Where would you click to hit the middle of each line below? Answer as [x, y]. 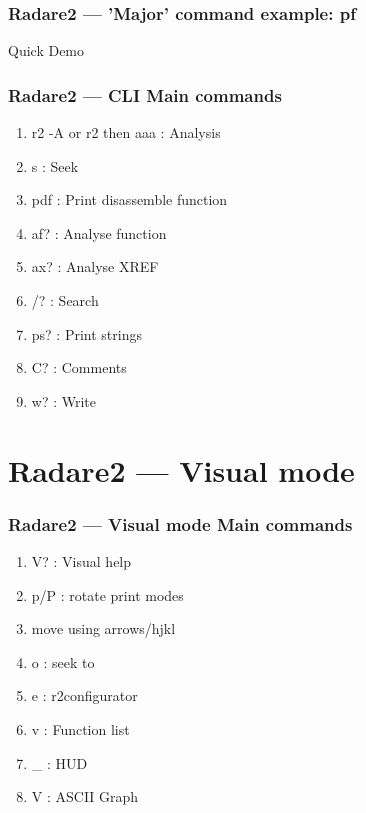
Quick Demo [46, 50]
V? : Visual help [81, 560]
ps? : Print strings [86, 333]
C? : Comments [79, 367]
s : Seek [55, 165]
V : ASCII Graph [85, 796]
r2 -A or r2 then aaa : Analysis [126, 132]
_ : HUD [59, 762]
